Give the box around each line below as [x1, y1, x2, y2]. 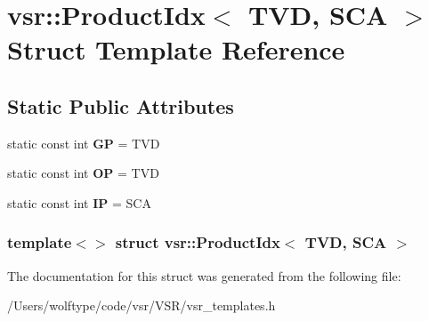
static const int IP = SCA [7, 193, 151, 212]
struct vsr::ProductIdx [115, 231, 280, 253]
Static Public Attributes [7, 92, 234, 119]
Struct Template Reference [7, 31, 345, 68]
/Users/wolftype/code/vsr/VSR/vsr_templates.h [7, 296, 276, 315]
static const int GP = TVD [7, 133, 160, 152]
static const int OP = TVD [7, 164, 159, 182]
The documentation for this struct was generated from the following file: [7, 266, 401, 285]
